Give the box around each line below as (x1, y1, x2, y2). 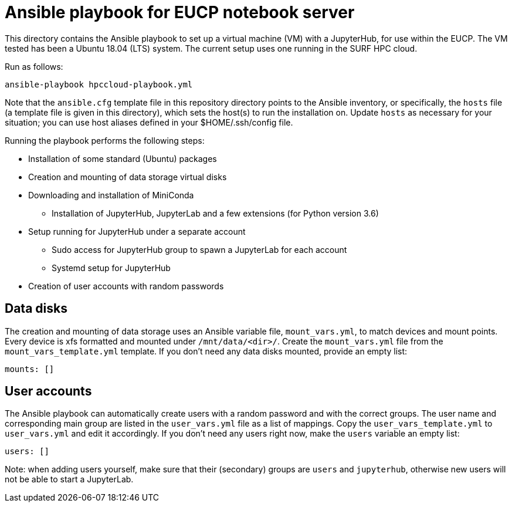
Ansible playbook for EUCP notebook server (5, 2, 355, 22)
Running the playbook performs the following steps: (5, 135, 205, 146)
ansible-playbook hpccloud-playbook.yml (5, 79, 193, 89)
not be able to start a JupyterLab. (5, 474, 134, 485)
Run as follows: (5, 61, 63, 72)
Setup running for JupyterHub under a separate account (28, 226, 246, 236)
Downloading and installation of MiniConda (28, 190, 194, 200)
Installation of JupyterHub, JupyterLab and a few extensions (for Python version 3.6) (52, 208, 379, 218)
